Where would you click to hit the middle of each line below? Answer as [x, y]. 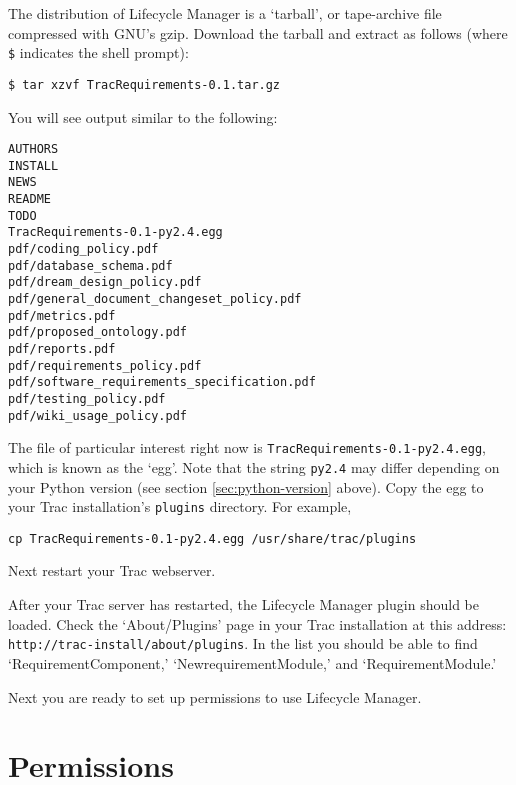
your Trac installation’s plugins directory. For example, [180, 506]
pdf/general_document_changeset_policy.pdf [155, 299]
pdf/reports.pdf [62, 348]
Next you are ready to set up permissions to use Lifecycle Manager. [215, 696]
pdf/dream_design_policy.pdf [105, 282]
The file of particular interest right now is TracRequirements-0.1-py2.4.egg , [247, 447]
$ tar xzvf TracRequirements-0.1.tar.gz [144, 84]
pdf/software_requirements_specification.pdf [162, 382]
